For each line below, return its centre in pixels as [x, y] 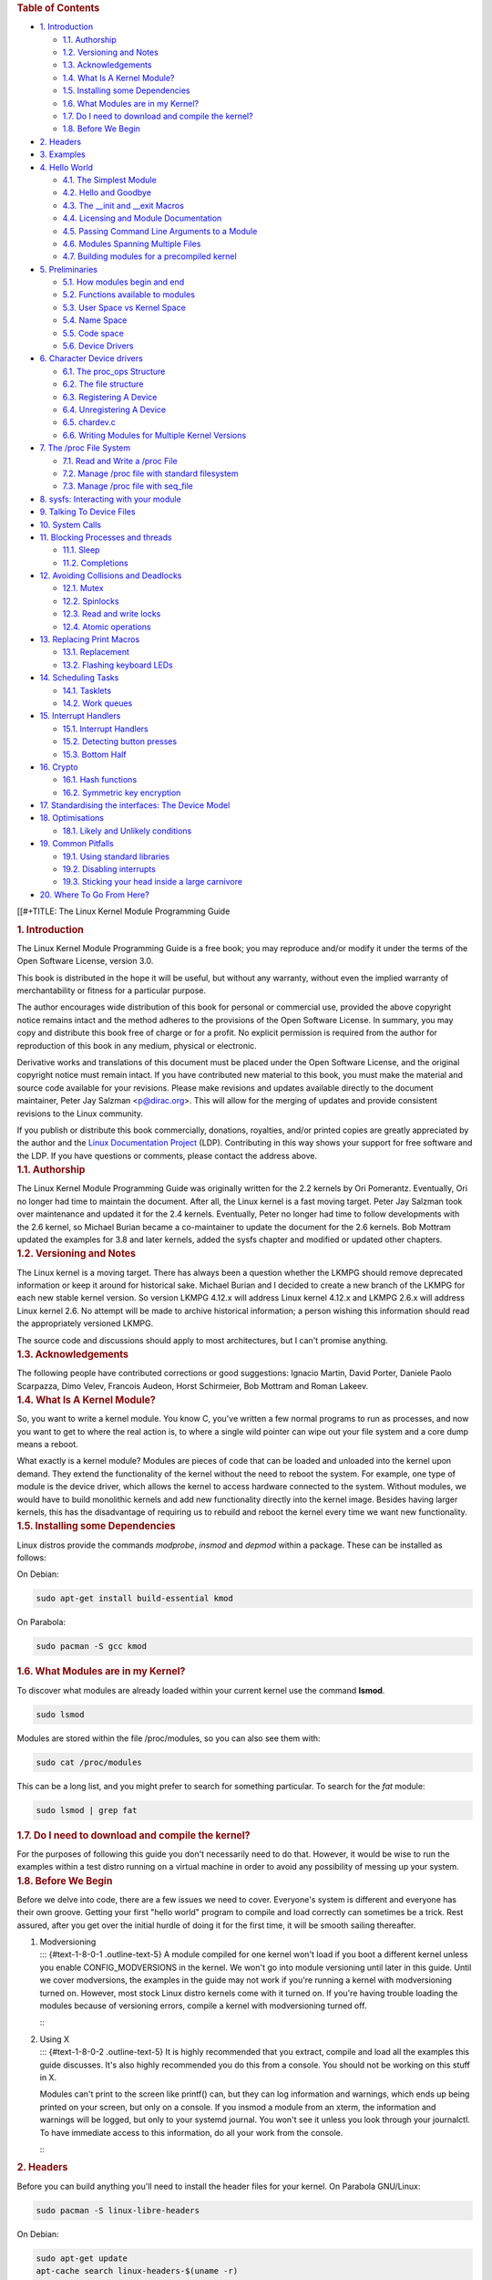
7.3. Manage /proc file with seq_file [128, 486]
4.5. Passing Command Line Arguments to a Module [160, 231]
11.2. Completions [95, 563]
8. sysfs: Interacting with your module [110, 499]
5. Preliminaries [68, 269]
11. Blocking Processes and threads [106, 537]
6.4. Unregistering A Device [114, 409]
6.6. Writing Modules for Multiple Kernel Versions [154, 435]
